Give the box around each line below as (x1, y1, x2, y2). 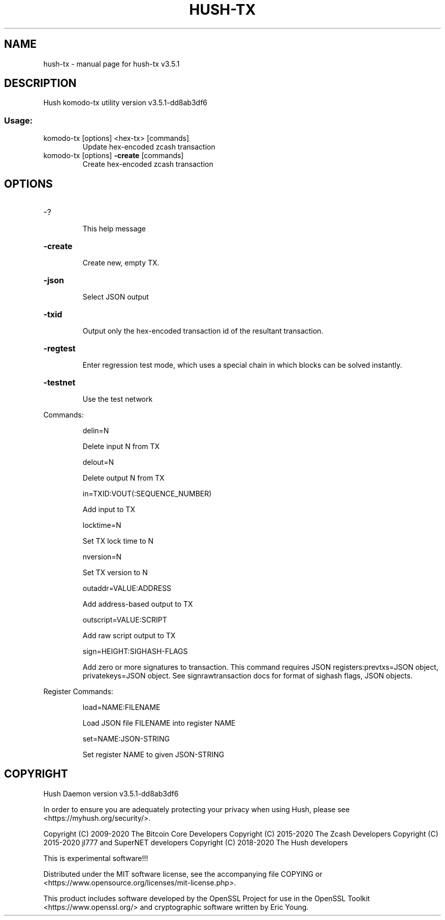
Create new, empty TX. (82, 258, 160, 268)
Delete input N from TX (82, 442, 160, 451)
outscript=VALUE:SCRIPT (82, 615, 167, 625)
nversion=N (82, 552, 122, 561)
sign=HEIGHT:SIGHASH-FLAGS (82, 647, 188, 656)
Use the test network (82, 395, 153, 404)
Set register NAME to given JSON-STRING (82, 750, 225, 759)
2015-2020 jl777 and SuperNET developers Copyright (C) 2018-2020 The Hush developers (43, 838, 348, 847)
